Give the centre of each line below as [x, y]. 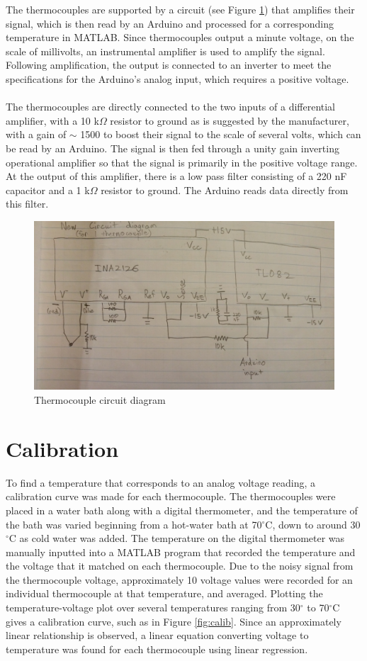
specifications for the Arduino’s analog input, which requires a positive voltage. [177, 78]
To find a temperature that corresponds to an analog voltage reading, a [161, 482]
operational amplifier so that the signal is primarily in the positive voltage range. [182, 162]
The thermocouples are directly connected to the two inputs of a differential [171, 107]
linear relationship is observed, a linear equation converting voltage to [157, 635]
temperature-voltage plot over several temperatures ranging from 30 [153, 608]
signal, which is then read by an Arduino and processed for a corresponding [170, 23]
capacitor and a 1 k [48, 190]
